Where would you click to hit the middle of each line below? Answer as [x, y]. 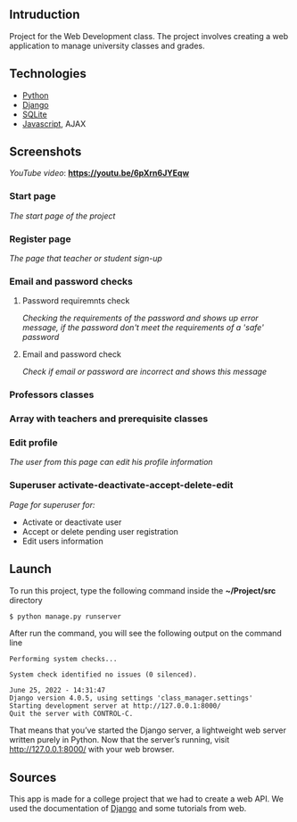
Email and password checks [71, 281]
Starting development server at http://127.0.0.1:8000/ [115, 706]
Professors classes [52, 394]
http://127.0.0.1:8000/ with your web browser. [92, 750]
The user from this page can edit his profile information [111, 462]
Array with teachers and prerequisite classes [109, 419]
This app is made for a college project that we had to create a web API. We [146, 799]
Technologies [48, 74]
